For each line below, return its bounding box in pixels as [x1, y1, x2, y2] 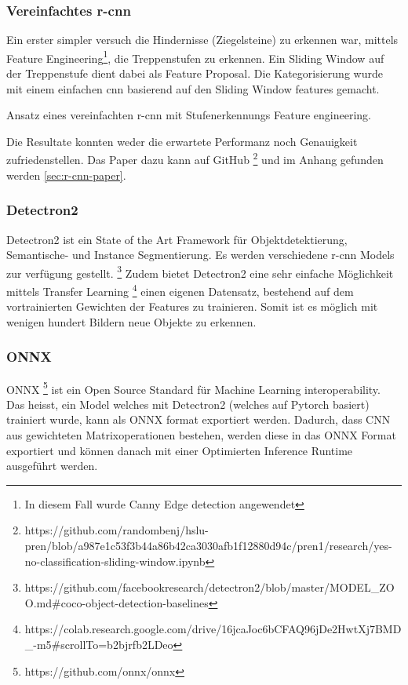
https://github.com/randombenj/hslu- [24, 522, 209, 538]
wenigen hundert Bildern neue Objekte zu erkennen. [6, 313, 257, 330]
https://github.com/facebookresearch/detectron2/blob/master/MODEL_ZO [24, 579, 395, 596]
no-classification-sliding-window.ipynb [24, 552, 206, 569]
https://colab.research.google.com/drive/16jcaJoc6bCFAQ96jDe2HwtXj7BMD [24, 621, 402, 637]
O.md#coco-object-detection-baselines [24, 594, 209, 610]
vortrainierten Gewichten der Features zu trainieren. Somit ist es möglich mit [6, 298, 378, 315]
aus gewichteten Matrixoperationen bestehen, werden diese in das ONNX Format [6, 427, 396, 443]
